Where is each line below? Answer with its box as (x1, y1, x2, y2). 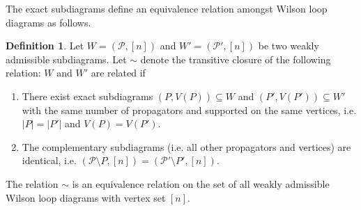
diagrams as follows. (6, 15, 91, 29)
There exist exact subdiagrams (22, 88, 153, 103)
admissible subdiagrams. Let (6, 51, 127, 66)
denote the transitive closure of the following (140, 51, 331, 66)
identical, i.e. (22, 153, 77, 168)
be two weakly (258, 38, 319, 53)
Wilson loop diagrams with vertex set (6, 190, 166, 204)
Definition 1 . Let (6, 38, 84, 53)
